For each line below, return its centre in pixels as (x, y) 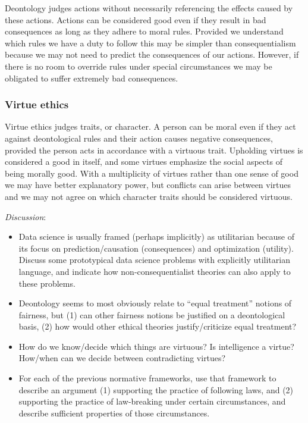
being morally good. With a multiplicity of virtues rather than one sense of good (152, 173)
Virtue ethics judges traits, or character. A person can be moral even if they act (150, 126)
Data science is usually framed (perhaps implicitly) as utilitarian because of (156, 236)
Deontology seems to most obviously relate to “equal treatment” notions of (155, 303)
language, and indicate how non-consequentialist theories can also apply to (155, 271)
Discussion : (26, 216)
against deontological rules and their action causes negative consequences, (139, 138)
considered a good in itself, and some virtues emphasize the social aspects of (144, 162)
